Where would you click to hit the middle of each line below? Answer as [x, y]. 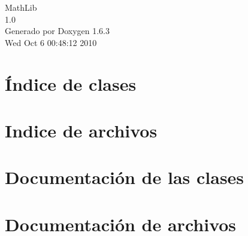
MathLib [21, 7]
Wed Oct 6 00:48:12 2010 [51, 42]
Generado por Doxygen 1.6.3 [57, 31]
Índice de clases [71, 83]
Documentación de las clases [125, 177]
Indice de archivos [81, 130]
